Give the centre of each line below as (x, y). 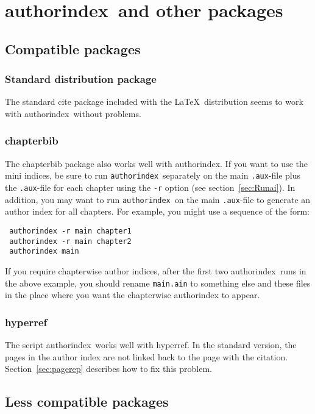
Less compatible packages (87, 402)
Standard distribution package (81, 79)
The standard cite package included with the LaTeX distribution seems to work (154, 102)
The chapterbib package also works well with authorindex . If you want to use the (156, 163)
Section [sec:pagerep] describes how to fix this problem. (108, 369)
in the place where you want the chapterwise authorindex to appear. (133, 295)
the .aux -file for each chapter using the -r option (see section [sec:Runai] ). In (150, 187)
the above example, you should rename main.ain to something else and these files (158, 283)
